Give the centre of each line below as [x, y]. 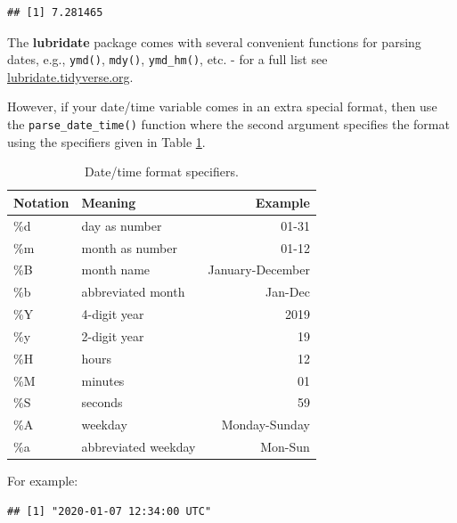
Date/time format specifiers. [162, 172]
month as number [129, 247]
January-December [259, 270]
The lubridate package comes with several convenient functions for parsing [214, 41]
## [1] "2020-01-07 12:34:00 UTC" [110, 511]
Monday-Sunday [265, 425]
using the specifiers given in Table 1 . [106, 141]
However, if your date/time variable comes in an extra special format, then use [222, 106]
